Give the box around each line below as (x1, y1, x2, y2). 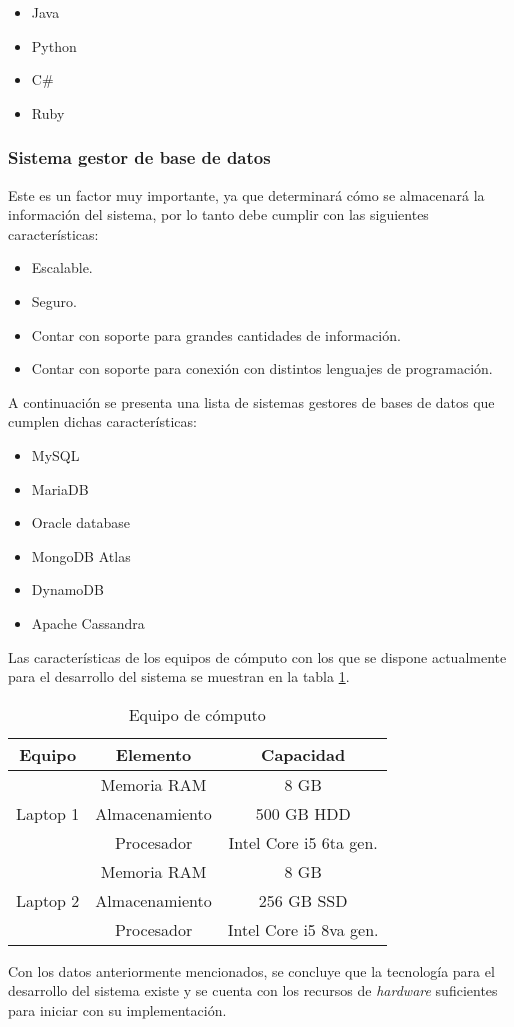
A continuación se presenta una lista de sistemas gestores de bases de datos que (8, 391, 495, 412)
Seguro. (31, 290, 77, 311)
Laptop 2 (16, 888, 80, 912)
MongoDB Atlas (31, 545, 131, 566)
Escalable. (31, 257, 93, 278)
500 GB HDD (255, 801, 351, 825)
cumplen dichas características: (8, 411, 197, 432)
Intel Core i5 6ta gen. (228, 830, 378, 854)
